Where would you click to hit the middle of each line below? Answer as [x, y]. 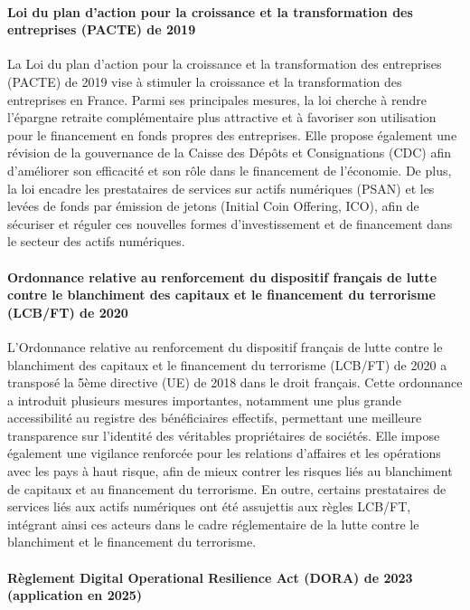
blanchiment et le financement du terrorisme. [132, 542]
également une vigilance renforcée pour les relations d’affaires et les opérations [224, 453]
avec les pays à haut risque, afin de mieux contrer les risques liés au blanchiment [230, 471]
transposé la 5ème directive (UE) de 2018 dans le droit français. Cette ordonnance [235, 382]
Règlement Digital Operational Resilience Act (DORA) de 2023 [210, 577]
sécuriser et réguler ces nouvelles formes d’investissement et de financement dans [230, 223]
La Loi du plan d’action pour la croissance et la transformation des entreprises [225, 64]
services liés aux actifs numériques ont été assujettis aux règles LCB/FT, [209, 506]
